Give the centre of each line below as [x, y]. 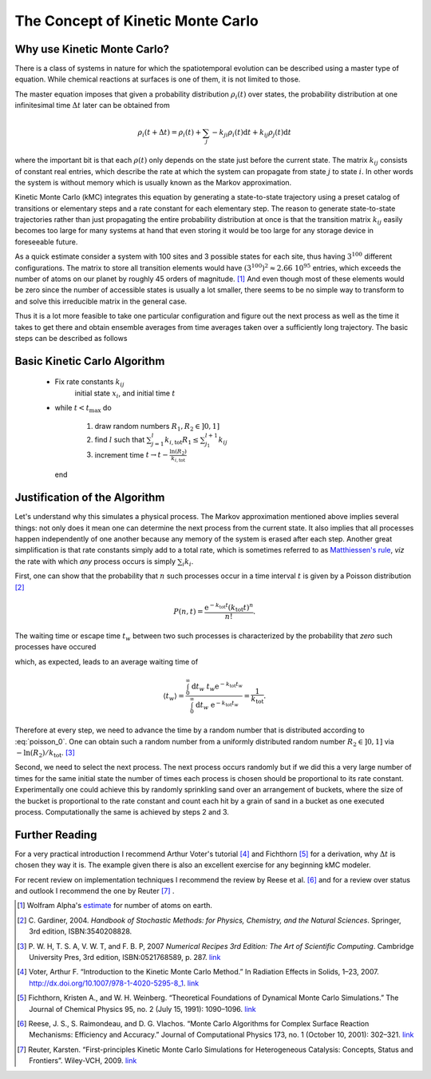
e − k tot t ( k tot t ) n [229, 608]
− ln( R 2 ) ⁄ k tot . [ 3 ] [46, 753]
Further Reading [56, 835]
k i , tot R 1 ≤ [182, 441]
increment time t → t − [132, 454]
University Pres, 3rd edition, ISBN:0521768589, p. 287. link [125, 958]
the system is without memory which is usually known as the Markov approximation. [153, 182]
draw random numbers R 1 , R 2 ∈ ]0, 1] [157, 427]
